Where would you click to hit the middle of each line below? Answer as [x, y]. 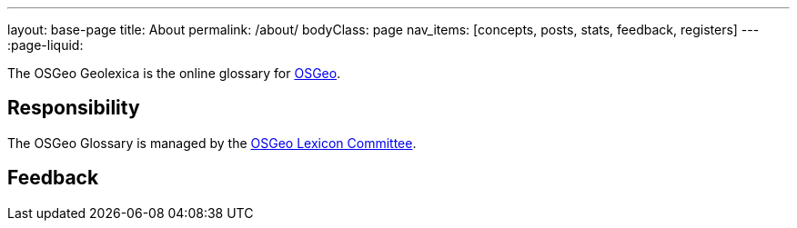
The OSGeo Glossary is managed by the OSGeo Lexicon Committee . [212, 143]
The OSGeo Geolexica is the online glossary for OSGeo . [174, 73]
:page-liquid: [45, 45]
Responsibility [74, 108]
